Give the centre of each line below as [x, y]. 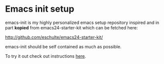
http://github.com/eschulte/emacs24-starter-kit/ [54, 37]
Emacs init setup [40, 9]
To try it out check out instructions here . [46, 56]
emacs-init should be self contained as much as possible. [63, 46]
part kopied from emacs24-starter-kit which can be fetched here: [71, 27]
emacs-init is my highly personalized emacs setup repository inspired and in [82, 22]
